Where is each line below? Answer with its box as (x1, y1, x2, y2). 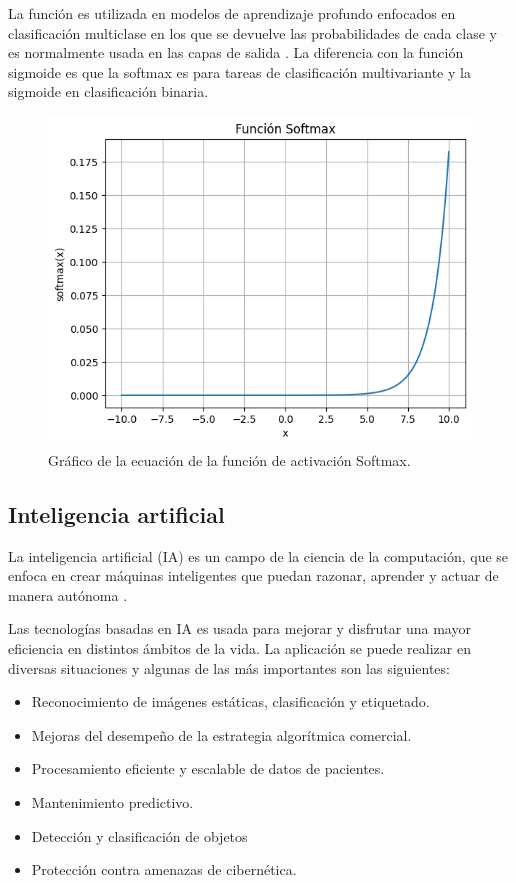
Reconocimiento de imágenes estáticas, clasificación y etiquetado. (31, 691, 430, 712)
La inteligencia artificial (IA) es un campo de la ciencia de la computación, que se (8, 545, 509, 566)
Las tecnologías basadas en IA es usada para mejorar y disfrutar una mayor (8, 618, 471, 639)
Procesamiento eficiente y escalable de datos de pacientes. (31, 758, 385, 779)
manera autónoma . (8, 584, 128, 605)
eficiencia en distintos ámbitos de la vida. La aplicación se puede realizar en (8, 638, 471, 659)
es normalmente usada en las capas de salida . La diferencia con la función (8, 42, 464, 63)
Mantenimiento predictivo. (31, 792, 194, 813)
